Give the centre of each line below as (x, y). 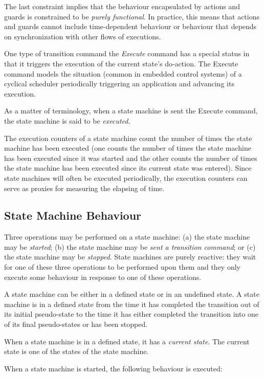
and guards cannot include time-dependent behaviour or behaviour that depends (130, 26)
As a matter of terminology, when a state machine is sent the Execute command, (131, 111)
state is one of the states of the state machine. (76, 351)
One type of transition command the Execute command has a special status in (127, 53)
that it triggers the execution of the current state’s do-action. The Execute (121, 63)
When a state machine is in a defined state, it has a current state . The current (127, 341)
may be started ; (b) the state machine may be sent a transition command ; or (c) (130, 246)
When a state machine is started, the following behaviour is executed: (113, 368)
